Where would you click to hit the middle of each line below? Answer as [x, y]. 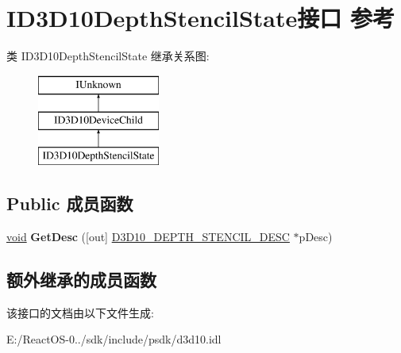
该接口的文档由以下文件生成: [80, 312]
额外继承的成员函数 [81, 279]
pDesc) [316, 236]
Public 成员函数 [70, 203]
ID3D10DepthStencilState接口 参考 [200, 18]
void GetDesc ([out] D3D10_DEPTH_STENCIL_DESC [148, 236]
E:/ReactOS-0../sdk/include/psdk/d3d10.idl [114, 339]
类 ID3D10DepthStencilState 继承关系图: [108, 56]
